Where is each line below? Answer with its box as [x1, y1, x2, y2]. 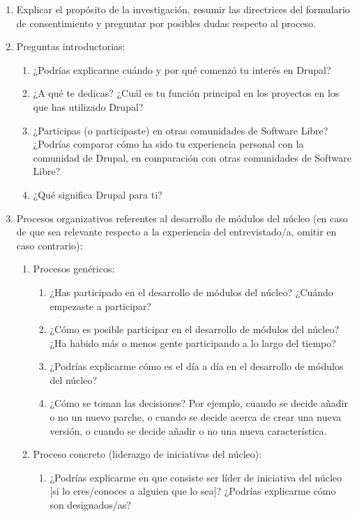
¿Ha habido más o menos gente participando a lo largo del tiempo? [50, 335, 336, 350]
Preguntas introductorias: [16, 39, 126, 54]
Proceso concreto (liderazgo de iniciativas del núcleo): [33, 447, 262, 461]
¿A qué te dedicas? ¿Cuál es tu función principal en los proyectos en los [33, 86, 340, 100]
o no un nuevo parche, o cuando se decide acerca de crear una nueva [50, 410, 342, 424]
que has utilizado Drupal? [33, 99, 144, 114]
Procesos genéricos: [33, 261, 115, 276]
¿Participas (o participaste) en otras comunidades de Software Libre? [33, 123, 328, 137]
